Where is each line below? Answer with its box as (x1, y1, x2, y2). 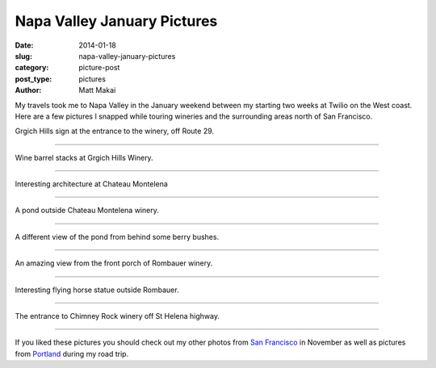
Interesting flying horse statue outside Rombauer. (15, 285, 179, 295)
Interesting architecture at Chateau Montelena (15, 179, 169, 189)
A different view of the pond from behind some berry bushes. (15, 232, 220, 241)
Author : (15, 86, 42, 95)
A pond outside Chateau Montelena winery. (15, 206, 159, 215)
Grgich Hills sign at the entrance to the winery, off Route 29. (15, 126, 214, 136)
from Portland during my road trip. (15, 349, 129, 358)
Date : (15, 40, 34, 50)
